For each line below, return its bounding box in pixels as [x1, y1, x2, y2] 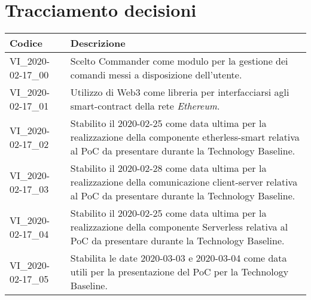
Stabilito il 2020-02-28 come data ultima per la [70, 161, 267, 175]
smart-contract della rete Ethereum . [70, 99, 220, 113]
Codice [10, 36, 42, 50]
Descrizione [70, 36, 126, 50]
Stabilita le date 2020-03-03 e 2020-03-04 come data [70, 251, 287, 265]
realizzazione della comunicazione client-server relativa [70, 175, 298, 189]
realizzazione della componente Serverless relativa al [70, 220, 288, 234]
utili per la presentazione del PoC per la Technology [70, 265, 289, 279]
